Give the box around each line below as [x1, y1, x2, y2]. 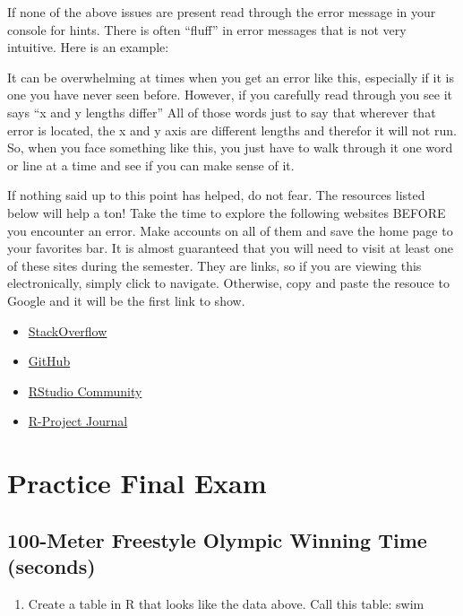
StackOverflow [28, 321, 107, 340]
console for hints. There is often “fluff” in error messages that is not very [7, 20, 407, 39]
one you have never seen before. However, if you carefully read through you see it [7, 85, 452, 104]
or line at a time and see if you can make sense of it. [7, 155, 295, 174]
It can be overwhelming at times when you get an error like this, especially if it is [7, 67, 454, 86]
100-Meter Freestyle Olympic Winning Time [7, 525, 427, 553]
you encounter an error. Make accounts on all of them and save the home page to [7, 221, 453, 239]
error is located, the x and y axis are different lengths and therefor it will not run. [7, 120, 457, 139]
